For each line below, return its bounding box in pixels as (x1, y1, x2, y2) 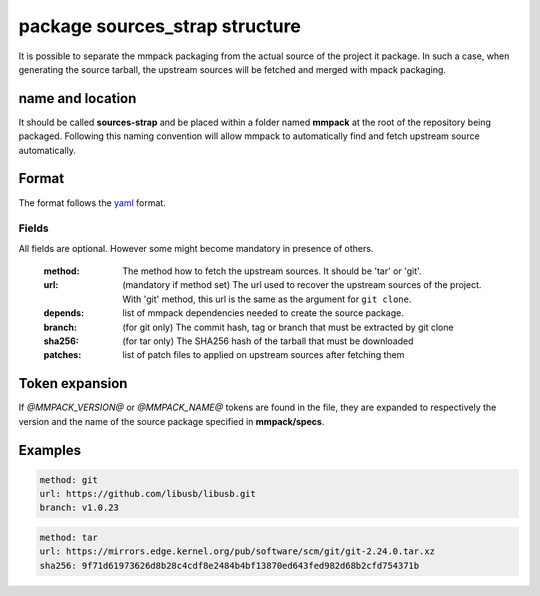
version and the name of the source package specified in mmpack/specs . (18, 415, 325, 427)
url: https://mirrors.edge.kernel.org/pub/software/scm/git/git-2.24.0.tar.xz (39, 546, 435, 557)
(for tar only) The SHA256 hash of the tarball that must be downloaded (122, 335, 414, 347)
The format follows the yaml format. (18, 196, 167, 209)
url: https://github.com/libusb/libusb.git (39, 488, 257, 500)
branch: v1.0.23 (39, 502, 120, 514)
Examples (18, 441, 82, 459)
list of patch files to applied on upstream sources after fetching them (122, 349, 405, 361)
